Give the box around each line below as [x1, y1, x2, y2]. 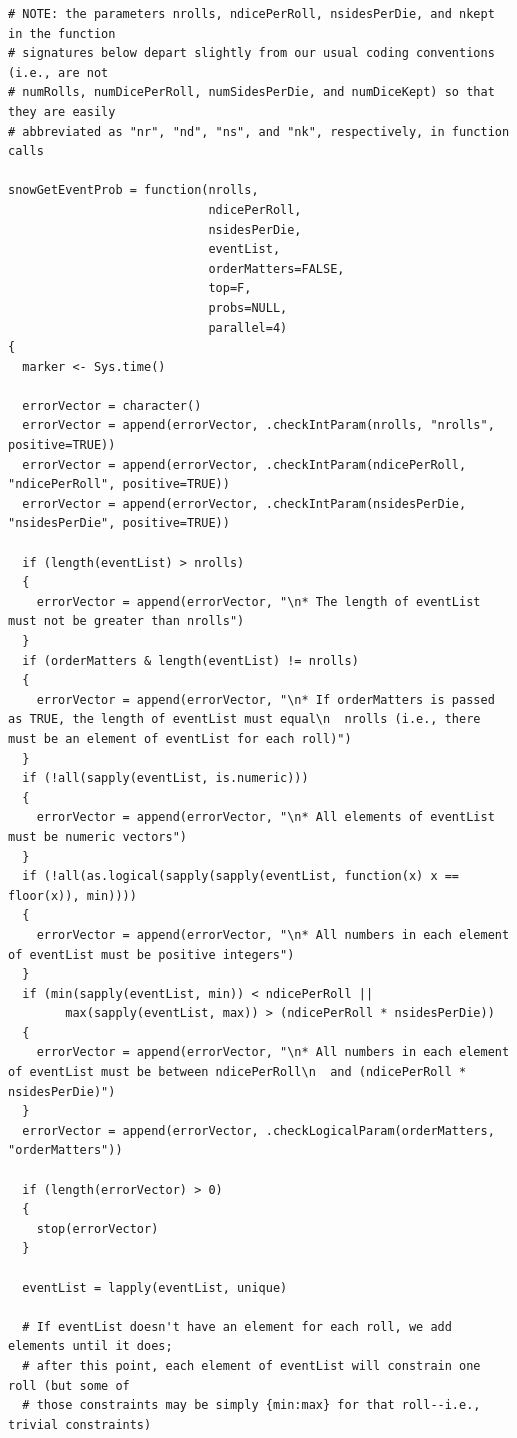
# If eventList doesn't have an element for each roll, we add [22, 1319, 452, 1334]
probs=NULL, [208, 300, 288, 315]
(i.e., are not [8, 65, 109, 80]
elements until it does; [8, 1339, 173, 1354]
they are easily [8, 104, 116, 119]
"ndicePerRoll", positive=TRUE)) [8, 477, 230, 492]
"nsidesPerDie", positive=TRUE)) [8, 516, 230, 531]
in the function [8, 26, 116, 41]
